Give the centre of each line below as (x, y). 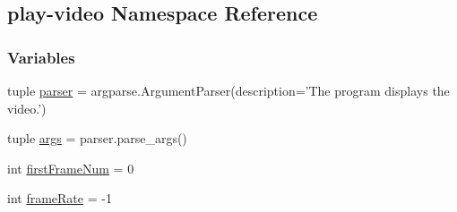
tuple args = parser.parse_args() (97, 138)
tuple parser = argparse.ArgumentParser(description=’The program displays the (228, 90)
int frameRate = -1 (60, 198)
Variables (41, 57)
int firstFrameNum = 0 (71, 168)
